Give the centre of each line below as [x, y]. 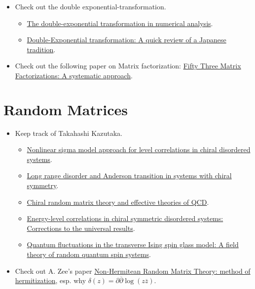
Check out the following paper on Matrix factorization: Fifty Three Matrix [128, 66]
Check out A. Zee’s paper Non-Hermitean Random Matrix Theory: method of [133, 271]
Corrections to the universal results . [81, 228]
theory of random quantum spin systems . [89, 254]
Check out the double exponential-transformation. [91, 6]
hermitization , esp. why [51, 280]
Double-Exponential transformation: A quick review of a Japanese [127, 40]
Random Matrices [66, 109]
